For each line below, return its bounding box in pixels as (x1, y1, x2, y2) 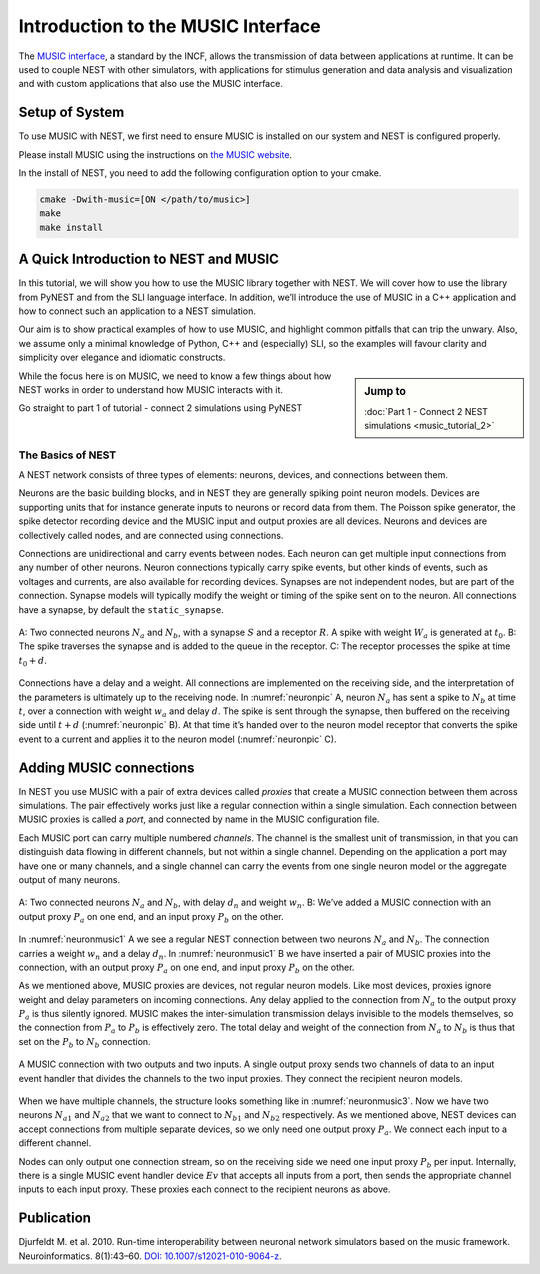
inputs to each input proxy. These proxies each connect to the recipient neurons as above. (18, 1183, 391, 1195)
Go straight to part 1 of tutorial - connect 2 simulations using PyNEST (18, 402, 303, 414)
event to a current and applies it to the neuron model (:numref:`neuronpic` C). (18, 733, 337, 745)
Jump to (364, 384, 407, 398)
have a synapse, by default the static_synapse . (18, 603, 224, 615)
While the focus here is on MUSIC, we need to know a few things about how (18, 370, 332, 382)
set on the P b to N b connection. (18, 1035, 151, 1050)
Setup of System (18, 104, 125, 121)
